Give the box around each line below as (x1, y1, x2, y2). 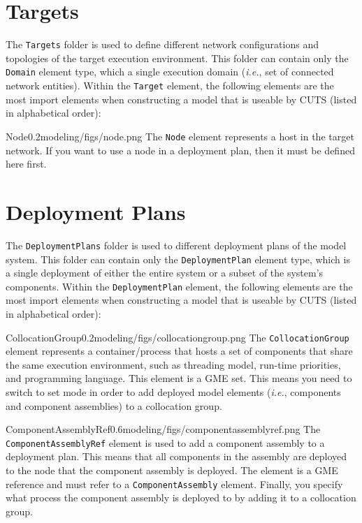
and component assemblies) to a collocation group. (6, 398, 222, 413)
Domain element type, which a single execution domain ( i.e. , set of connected (6, 64, 334, 79)
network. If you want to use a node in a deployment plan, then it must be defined (6, 142, 355, 157)
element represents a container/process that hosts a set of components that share (6, 344, 353, 358)
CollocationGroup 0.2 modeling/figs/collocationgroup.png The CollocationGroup (6, 330, 349, 344)
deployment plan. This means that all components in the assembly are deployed (6, 449, 347, 464)
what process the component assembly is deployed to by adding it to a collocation (6, 490, 356, 505)
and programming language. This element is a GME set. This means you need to (6, 371, 352, 385)
